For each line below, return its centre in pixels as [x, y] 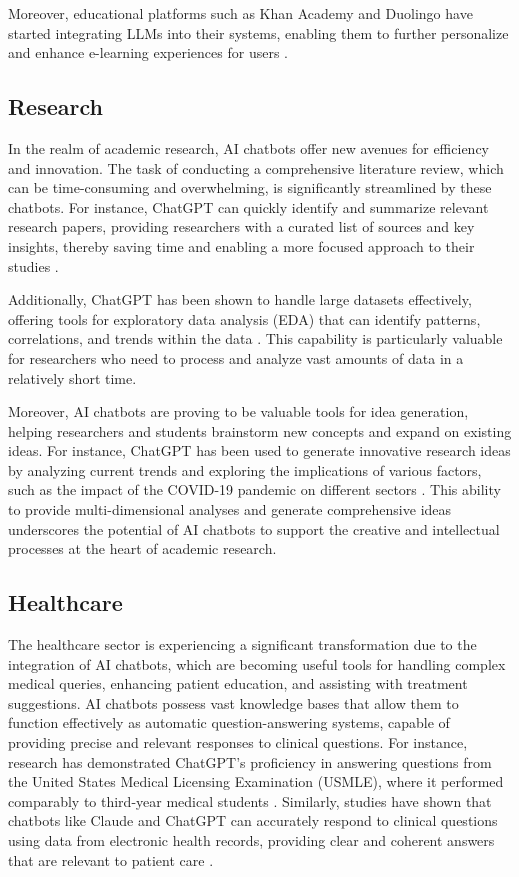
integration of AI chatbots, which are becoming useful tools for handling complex [257, 663]
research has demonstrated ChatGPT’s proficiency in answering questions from [250, 761]
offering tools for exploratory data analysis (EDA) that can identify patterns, [244, 318]
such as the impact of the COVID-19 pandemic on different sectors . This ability [254, 489]
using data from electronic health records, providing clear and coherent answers [251, 840]
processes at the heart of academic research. [142, 548]
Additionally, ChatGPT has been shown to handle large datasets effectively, [240, 299]
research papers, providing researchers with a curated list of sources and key [241, 226]
